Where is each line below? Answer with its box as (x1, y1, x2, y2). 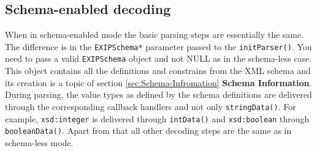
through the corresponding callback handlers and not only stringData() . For (5, 100, 296, 112)
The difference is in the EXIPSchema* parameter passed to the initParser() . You (5, 40, 312, 53)
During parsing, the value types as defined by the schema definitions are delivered (5, 88, 312, 101)
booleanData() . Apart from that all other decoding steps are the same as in (5, 124, 292, 137)
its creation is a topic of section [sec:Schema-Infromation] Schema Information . (5, 76, 312, 89)
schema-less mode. (5, 136, 74, 149)
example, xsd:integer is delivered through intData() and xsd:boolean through (5, 112, 310, 125)
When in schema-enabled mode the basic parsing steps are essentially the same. (5, 28, 304, 41)
